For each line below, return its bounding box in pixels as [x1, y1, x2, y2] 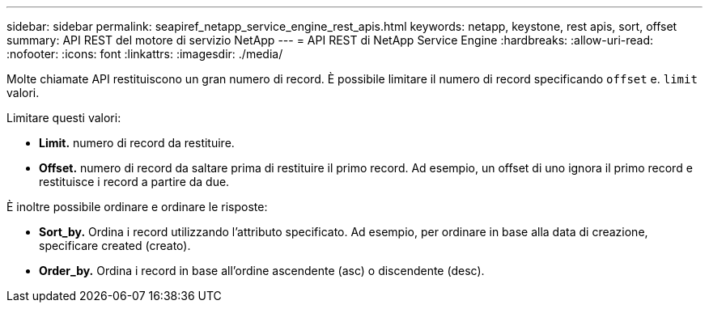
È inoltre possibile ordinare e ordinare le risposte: [6, 200, 268, 214]
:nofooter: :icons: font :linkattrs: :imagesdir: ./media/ [6, 47, 283, 61]
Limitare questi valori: [6, 111, 121, 125]
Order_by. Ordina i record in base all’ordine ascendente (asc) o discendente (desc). [39, 264, 485, 277]
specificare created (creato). [39, 239, 191, 252]
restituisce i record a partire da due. [39, 175, 230, 188]
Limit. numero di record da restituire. [39, 136, 235, 150]
